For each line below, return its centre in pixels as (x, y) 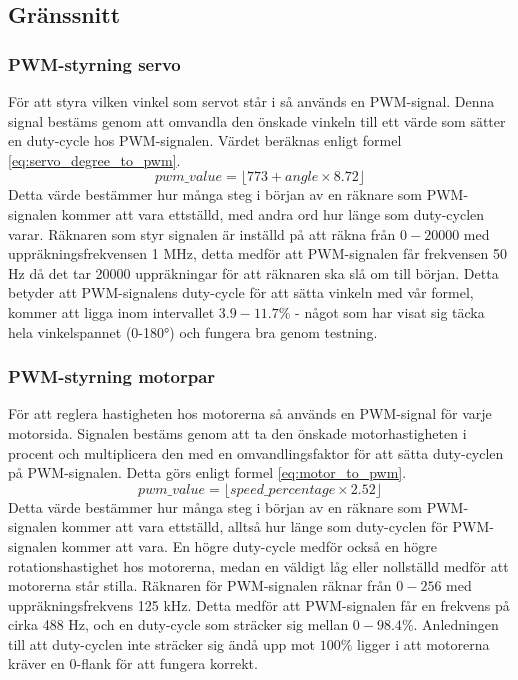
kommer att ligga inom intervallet (111, 311)
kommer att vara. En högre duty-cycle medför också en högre (249, 545)
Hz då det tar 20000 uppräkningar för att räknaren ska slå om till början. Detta (253, 272)
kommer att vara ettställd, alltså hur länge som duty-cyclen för (254, 526)
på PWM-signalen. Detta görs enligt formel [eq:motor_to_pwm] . (207, 472)
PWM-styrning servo (94, 63)
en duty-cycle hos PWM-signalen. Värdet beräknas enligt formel (205, 140)
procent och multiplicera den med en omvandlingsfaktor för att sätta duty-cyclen (256, 452)
